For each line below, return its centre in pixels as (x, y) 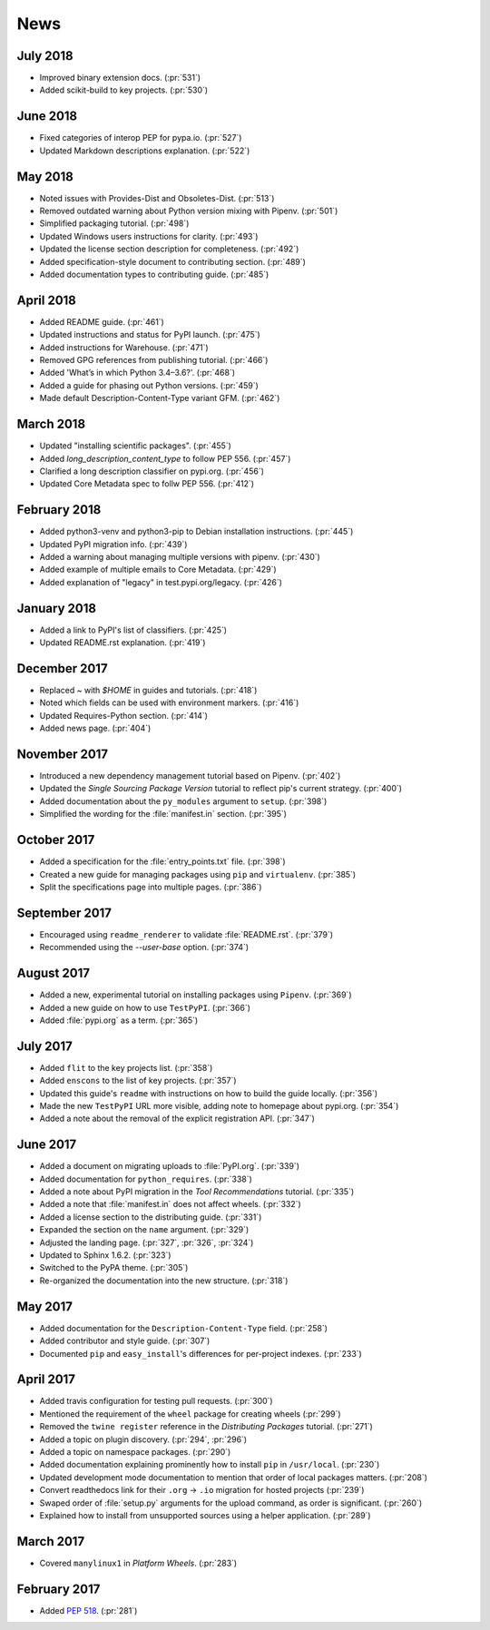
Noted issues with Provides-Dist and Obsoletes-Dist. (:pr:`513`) (157, 198)
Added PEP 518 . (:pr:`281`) (88, 1610)
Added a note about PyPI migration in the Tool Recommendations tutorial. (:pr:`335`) (197, 1192)
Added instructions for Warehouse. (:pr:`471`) (124, 347)
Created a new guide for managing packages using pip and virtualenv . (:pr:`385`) (198, 874)
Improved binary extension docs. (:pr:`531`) (120, 78)
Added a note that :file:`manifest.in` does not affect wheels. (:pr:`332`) (170, 1204)
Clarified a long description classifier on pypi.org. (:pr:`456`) (152, 471)
